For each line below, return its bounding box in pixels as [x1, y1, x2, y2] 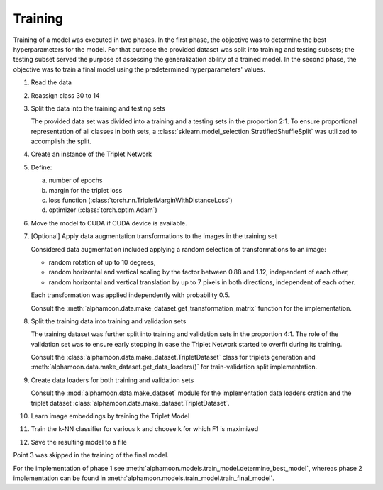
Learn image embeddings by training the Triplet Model [30, 412, 190, 421]
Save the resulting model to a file [30, 438, 127, 446]
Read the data [30, 78, 72, 87]
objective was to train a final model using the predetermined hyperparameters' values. [13, 65, 266, 74]
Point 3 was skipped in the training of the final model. [13, 451, 170, 460]
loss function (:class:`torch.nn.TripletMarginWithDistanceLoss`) [48, 196, 233, 205]
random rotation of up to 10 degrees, [48, 257, 156, 266]
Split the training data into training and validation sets [30, 316, 187, 325]
